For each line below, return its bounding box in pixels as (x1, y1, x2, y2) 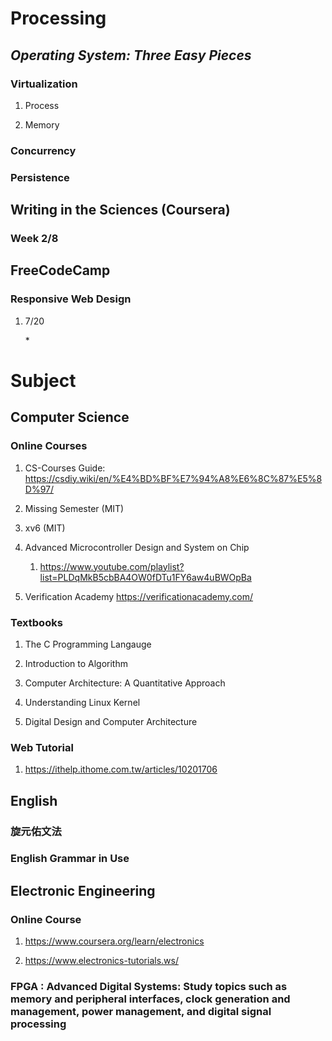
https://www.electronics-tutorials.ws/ (24, 955, 179, 967)
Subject (10, 369, 77, 392)
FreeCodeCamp (10, 262, 111, 279)
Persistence (10, 170, 70, 184)
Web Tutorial (10, 740, 74, 754)
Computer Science (10, 409, 130, 426)
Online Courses (10, 439, 88, 453)
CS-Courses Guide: (24, 462, 106, 474)
